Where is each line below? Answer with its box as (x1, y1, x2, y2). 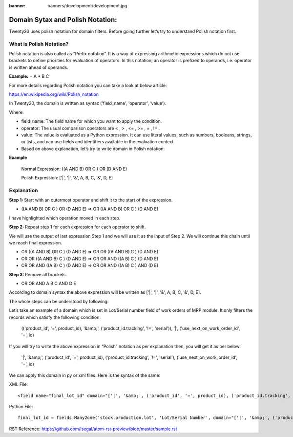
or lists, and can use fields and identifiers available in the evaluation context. (21, 139, 175, 145)
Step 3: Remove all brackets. (9, 271, 67, 277)
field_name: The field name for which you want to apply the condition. (21, 118, 162, 124)
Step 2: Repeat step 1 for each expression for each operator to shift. (9, 224, 146, 230)
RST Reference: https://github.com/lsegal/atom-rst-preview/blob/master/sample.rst (9, 426, 178, 432)
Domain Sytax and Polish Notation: (9, 15, 117, 24)
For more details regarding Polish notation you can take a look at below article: (9, 82, 167, 88)
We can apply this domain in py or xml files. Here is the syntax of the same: (9, 372, 161, 378)
